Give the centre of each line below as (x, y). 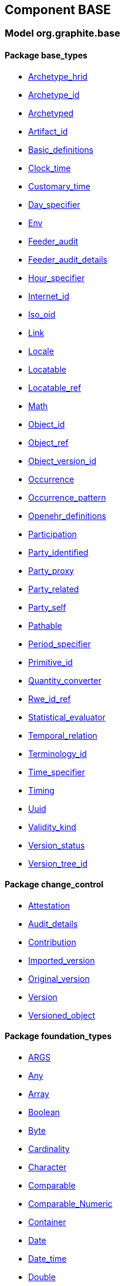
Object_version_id (62, 461)
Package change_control (54, 884)
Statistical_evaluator (67, 717)
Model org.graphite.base (62, 33)
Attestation (49, 905)
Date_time (48, 1259)
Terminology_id (58, 753)
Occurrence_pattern (67, 497)
